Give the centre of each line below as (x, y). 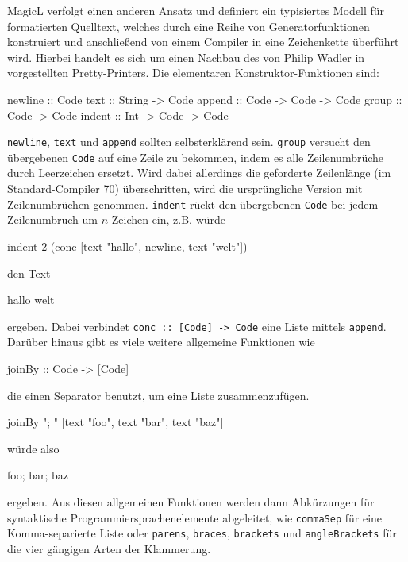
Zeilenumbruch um (52, 219)
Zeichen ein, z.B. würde (169, 219)
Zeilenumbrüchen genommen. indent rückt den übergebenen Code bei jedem (193, 204)
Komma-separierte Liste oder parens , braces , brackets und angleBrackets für (202, 533)
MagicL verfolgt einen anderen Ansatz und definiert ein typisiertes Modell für (196, 10)
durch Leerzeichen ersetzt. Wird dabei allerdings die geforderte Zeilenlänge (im (199, 173)
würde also (33, 448)
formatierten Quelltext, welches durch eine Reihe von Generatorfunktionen (189, 26)
